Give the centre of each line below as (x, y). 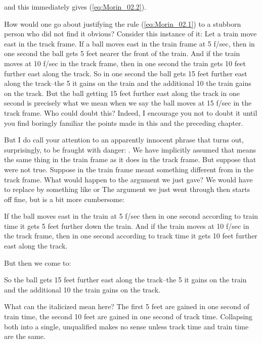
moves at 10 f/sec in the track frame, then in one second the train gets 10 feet (125, 63)
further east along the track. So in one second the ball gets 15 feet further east (126, 73)
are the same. (25, 336)
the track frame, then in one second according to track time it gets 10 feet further (131, 236)
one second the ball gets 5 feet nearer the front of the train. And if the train (122, 53)
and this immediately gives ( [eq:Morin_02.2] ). (75, 7)
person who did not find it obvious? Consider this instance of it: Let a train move (130, 34)
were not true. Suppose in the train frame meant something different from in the (129, 169)
